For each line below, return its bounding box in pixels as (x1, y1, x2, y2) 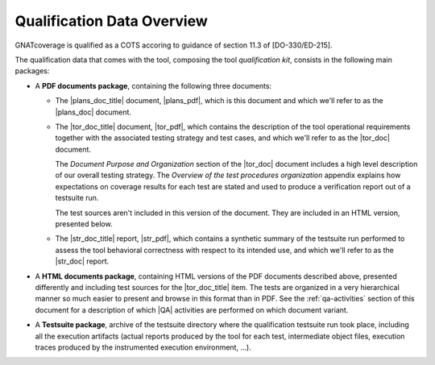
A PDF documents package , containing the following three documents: (35, 81, 272, 90)
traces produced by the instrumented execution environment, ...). (35, 342, 251, 352)
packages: (14, 66, 50, 76)
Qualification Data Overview (14, 12, 209, 30)
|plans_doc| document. (55, 107, 132, 117)
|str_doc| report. (55, 256, 110, 266)
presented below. (55, 219, 113, 229)
